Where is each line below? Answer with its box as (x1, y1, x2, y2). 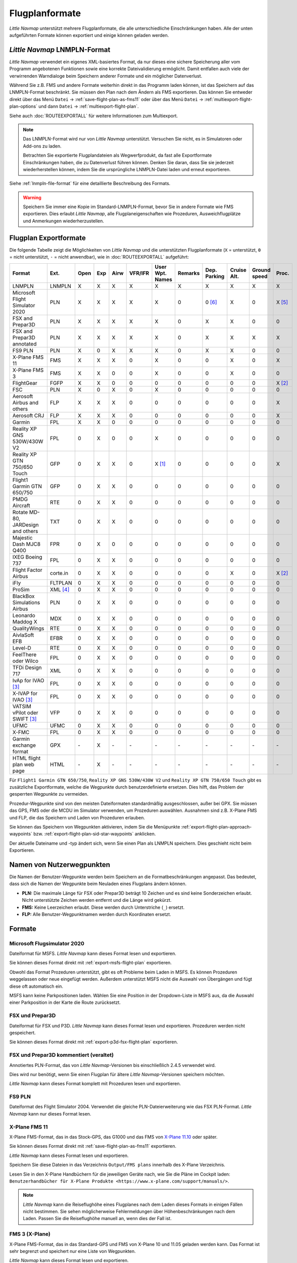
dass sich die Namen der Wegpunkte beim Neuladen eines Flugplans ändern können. (9, 881, 187, 887)
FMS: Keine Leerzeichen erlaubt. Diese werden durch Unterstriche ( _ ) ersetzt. (22, 904, 185, 910)
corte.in (49, 569, 68, 576)
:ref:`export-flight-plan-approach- (181, 823, 252, 830)
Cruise (230, 266, 247, 273)
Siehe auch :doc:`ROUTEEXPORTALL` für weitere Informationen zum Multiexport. (9, 113, 178, 119)
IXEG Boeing (12, 553, 42, 560)
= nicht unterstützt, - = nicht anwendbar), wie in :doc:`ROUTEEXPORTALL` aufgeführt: (9, 254, 189, 260)
